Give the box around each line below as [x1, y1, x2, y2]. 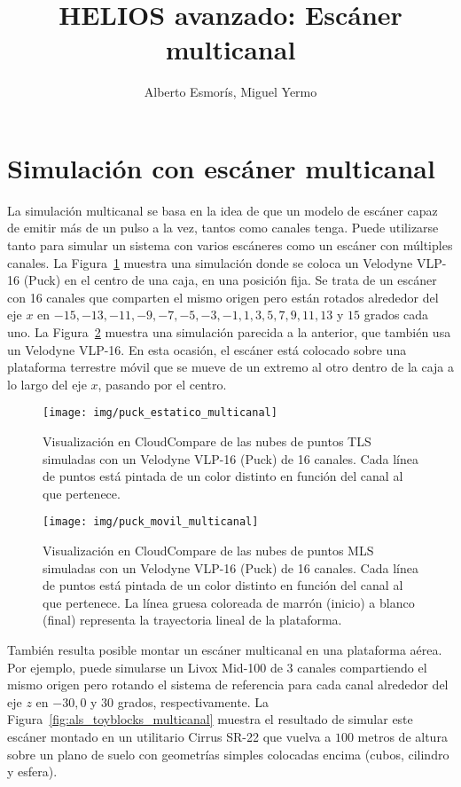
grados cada [363, 305, 429, 324]
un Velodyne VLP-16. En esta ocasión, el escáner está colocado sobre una [7, 340, 407, 358]
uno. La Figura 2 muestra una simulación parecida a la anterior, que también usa [7, 323, 451, 341]
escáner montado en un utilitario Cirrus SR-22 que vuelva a [7, 728, 332, 745]
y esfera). [7, 762, 58, 781]
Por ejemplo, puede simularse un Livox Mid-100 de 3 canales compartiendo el [7, 657, 427, 676]
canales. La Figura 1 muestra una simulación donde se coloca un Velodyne [7, 253, 413, 272]
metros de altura [357, 728, 448, 745]
